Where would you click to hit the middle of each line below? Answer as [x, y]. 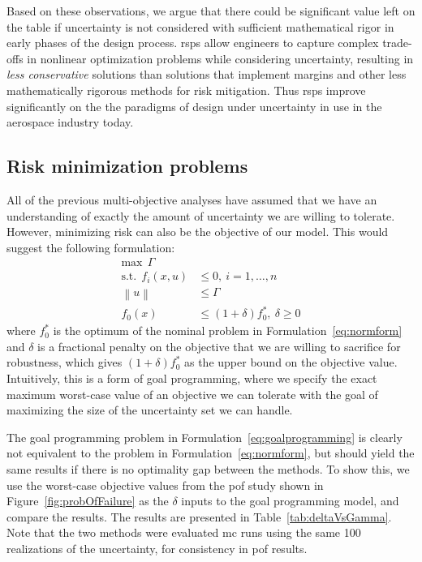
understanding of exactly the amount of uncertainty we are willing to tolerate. [201, 215]
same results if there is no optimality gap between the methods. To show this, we [208, 468]
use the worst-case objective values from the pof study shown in [165, 485]
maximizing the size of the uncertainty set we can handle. [150, 410]
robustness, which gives [65, 362]
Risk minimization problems [127, 166]
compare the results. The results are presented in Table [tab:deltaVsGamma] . [199, 516]
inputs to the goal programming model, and [290, 501]
